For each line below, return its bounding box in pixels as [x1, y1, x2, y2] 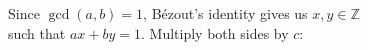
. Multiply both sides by [141, 22, 289, 43]
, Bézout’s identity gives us [143, 3, 308, 23]
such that [8, 22, 66, 43]
